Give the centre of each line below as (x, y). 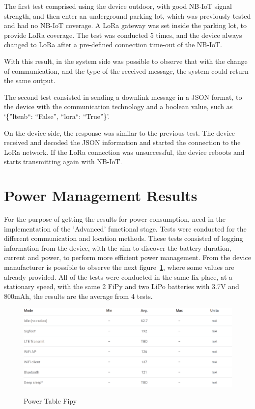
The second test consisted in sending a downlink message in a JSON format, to (123, 97)
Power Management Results (101, 195)
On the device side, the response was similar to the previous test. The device (119, 132)
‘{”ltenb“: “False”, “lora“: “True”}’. (57, 116)
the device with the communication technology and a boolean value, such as (118, 106)
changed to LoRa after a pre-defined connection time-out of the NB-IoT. (113, 44)
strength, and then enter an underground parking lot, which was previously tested (127, 15)
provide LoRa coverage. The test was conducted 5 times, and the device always (123, 35)
